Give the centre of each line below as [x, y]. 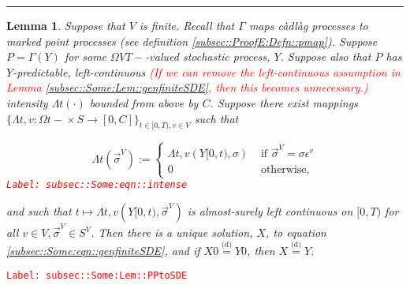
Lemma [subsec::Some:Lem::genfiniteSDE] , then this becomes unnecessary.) [187, 87]
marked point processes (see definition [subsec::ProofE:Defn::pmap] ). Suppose [192, 41]
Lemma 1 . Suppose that [66, 25]
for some [86, 56]
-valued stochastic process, [208, 56]
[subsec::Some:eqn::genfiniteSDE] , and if [103, 250]
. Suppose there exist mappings [284, 102]
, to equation [296, 232]
